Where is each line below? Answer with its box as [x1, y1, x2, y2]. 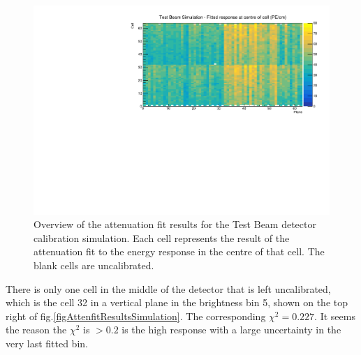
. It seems [314, 308, 355, 323]
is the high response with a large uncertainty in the [121, 322, 341, 337]
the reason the [6, 322, 67, 337]
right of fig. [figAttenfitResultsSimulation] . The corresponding [6, 308, 266, 323]
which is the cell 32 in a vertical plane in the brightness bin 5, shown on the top [6, 295, 348, 310]
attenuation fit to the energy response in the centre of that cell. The [34, 244, 325, 259]
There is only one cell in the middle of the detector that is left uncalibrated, [6, 281, 331, 296]
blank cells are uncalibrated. [34, 258, 154, 273]
